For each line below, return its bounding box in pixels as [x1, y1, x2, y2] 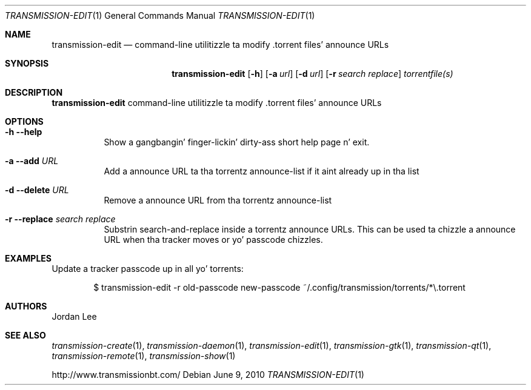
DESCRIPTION [5, 87, 63, 97]
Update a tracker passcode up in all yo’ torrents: [52, 263, 244, 274]
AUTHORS [5, 301, 47, 311]
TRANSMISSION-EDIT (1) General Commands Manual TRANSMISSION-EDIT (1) [5, 10, 315, 21]
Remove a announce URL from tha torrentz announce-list [104, 195, 332, 205]
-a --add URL [5, 156, 59, 166]
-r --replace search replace [5, 214, 116, 224]
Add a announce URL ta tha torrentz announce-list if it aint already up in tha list [104, 166, 419, 176]
